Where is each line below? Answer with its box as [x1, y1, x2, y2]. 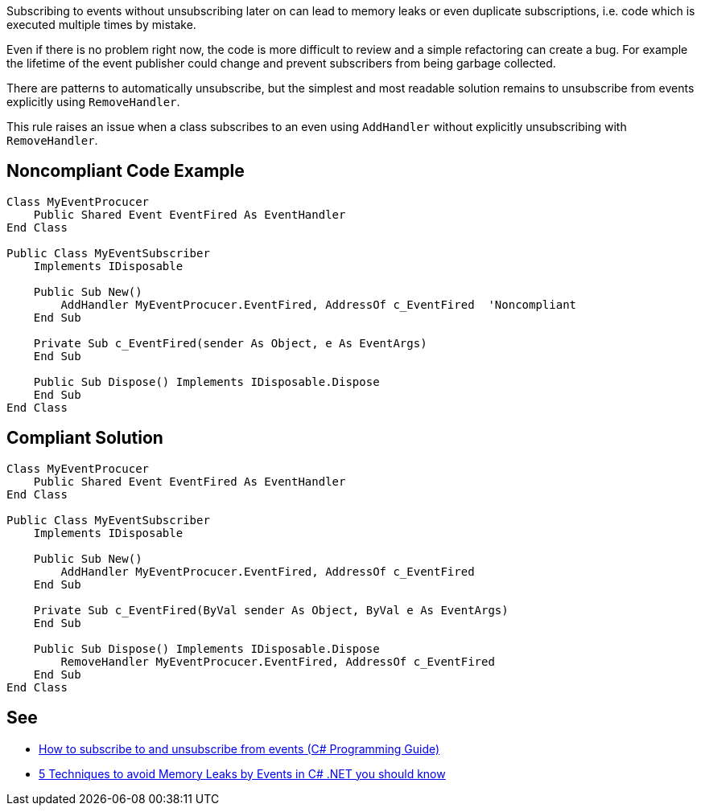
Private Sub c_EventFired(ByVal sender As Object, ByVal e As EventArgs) [33, 603, 509, 617]
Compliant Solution [6, 428, 163, 449]
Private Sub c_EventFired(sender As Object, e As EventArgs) [33, 336, 427, 350]
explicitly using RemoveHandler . [6, 95, 180, 109]
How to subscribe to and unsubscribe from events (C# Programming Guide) [39, 741, 440, 756]
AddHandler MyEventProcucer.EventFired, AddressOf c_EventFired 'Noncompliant [60, 297, 577, 311]
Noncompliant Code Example [6, 161, 245, 182]
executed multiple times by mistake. [6, 18, 196, 31]
